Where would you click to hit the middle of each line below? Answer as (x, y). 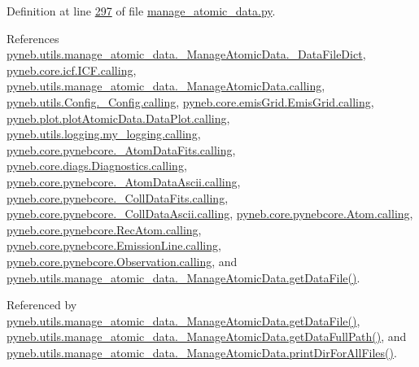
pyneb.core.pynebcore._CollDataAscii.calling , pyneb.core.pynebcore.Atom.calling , (210, 214)
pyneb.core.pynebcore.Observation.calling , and (122, 261)
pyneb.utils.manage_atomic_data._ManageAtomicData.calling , (166, 86)
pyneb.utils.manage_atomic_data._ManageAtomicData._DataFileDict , (186, 54)
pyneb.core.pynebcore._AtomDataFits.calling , (121, 149)
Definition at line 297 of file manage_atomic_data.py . (141, 11)
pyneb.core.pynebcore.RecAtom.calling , (104, 229)
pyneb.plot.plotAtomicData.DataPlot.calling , (118, 118)
